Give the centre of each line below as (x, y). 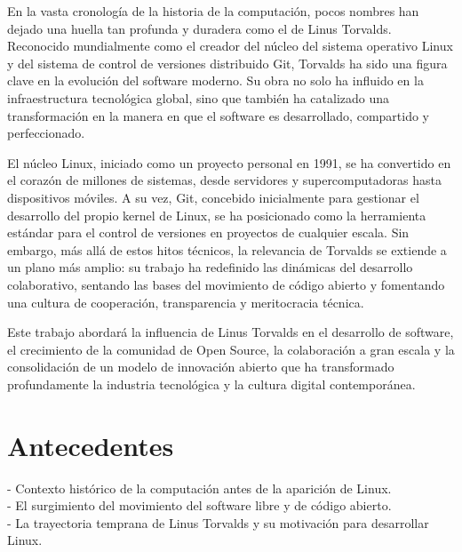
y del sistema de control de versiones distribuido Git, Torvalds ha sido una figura (227, 63)
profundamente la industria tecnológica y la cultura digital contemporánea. (211, 384)
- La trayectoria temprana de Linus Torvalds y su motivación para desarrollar (218, 522)
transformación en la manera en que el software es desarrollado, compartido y (219, 115)
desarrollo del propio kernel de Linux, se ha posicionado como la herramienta (217, 215)
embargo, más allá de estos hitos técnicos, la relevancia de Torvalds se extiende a (227, 249)
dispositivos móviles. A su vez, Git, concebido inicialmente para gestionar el (213, 197)
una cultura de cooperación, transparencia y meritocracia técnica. (186, 302)
